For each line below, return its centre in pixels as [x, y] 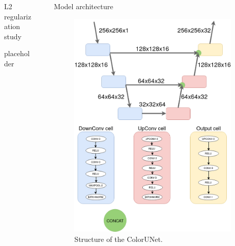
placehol [17, 53]
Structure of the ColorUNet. [119, 239]
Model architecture [83, 6]
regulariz [18, 16]
